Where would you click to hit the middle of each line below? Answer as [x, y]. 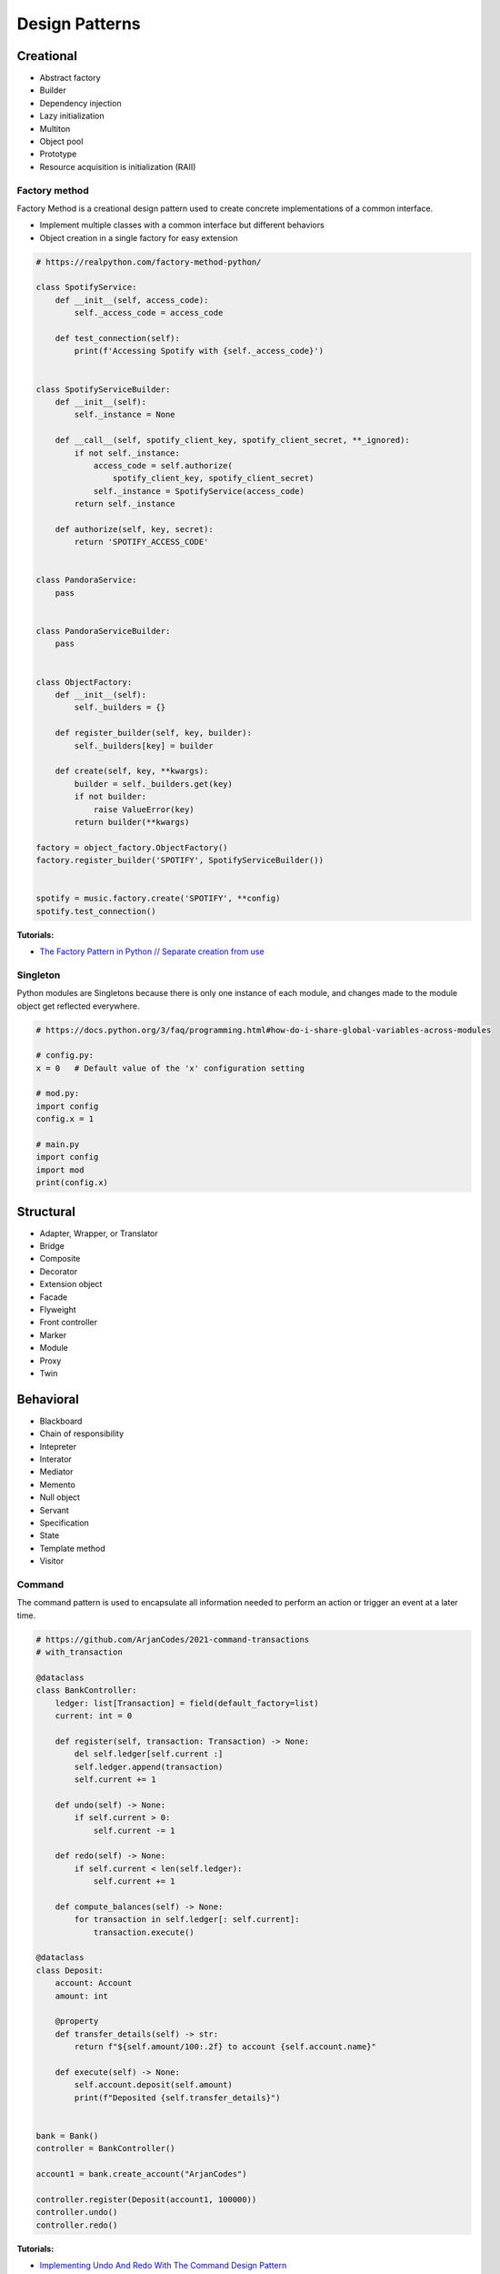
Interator [55, 1459]
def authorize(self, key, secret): [134, 529]
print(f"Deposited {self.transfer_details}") [177, 2098]
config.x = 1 [65, 1119]
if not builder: [110, 797]
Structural [46, 1211]
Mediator [56, 1472]
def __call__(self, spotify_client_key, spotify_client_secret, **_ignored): [233, 440]
